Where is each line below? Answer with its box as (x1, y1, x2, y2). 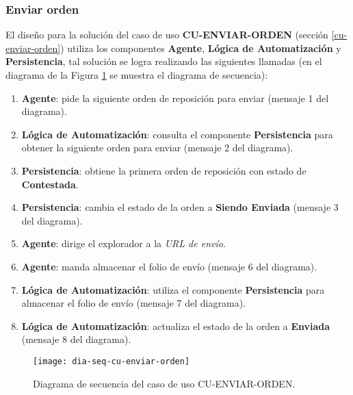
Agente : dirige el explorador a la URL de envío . (21, 236, 226, 251)
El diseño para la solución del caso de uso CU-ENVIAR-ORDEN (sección (5, 27, 328, 42)
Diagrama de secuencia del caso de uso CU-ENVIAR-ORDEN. (33, 376, 296, 390)
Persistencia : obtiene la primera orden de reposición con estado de (21, 163, 306, 177)
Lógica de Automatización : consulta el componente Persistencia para (21, 127, 333, 141)
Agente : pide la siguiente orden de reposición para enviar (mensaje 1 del (21, 90, 329, 105)
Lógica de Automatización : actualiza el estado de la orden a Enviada (21, 318, 330, 333)
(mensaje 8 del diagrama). (21, 332, 131, 346)
